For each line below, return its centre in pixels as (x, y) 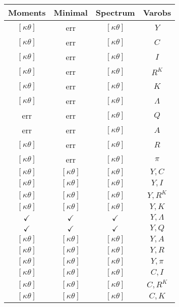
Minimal (71, 12)
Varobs (157, 12)
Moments (27, 12)
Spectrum (115, 12)
